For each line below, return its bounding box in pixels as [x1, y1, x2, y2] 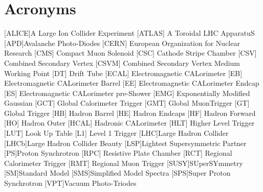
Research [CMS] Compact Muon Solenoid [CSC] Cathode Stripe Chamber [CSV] [4, 47, 257, 58]
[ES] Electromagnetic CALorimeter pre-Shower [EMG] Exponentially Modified [4, 87, 250, 98]
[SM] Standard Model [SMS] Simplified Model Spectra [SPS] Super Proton [4, 167, 231, 178]
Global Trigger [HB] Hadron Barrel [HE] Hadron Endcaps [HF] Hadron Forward [4, 107, 256, 118]
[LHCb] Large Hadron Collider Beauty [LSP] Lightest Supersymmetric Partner [4, 137, 247, 148]
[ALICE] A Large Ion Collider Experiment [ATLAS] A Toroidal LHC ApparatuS [4, 28, 255, 38]
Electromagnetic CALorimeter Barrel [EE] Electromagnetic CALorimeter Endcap [4, 78, 259, 88]
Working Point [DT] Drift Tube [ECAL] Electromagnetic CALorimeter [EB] [4, 67, 243, 78]
